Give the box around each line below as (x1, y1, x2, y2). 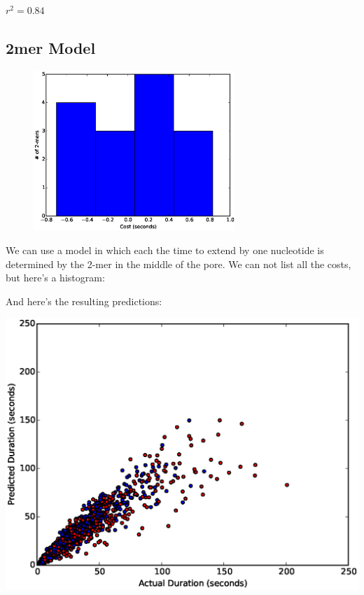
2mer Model (6, 36, 96, 58)
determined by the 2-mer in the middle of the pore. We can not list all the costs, (6, 256, 351, 271)
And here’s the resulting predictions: (6, 293, 162, 308)
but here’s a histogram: (6, 270, 105, 285)
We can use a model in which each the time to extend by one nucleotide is (6, 243, 324, 258)
